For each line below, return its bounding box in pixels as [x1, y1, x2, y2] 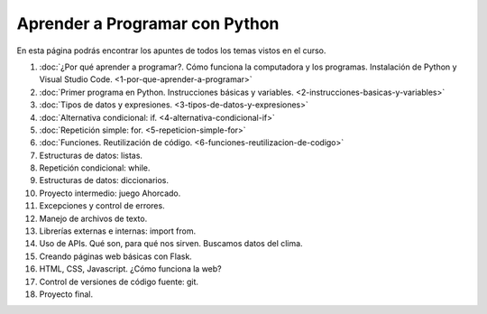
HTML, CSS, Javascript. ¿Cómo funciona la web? [39, 263, 222, 274]
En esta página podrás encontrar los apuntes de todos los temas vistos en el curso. [16, 45, 326, 56]
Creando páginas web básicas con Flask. [39, 251, 193, 262]
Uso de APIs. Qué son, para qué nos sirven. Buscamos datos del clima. [39, 238, 303, 249]
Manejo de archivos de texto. [39, 213, 148, 224]
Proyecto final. [39, 289, 94, 300]
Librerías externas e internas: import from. [39, 226, 197, 236]
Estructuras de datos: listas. [39, 150, 143, 161]
